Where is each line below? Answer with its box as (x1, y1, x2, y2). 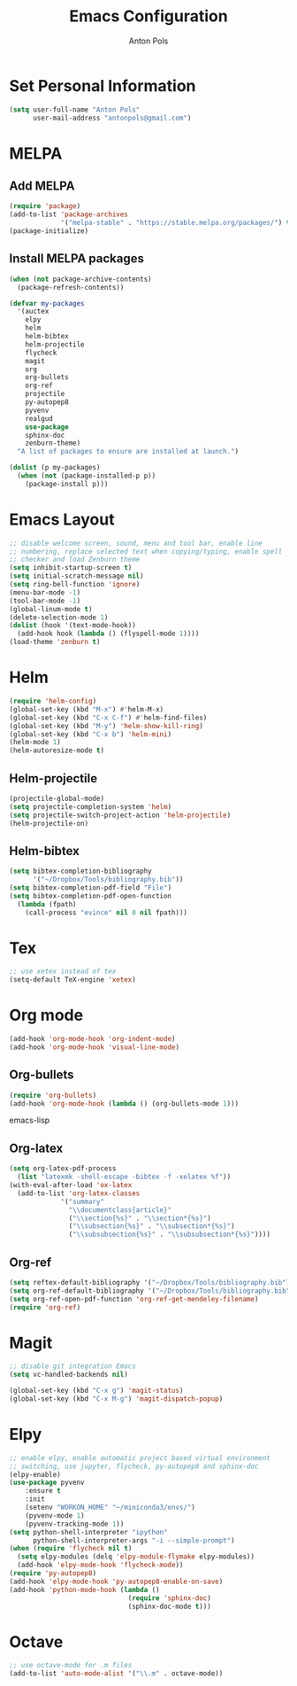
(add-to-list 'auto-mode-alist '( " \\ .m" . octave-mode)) (9, 1669, 224, 1678)
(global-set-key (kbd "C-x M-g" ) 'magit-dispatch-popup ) (9, 1395, 224, 1403)
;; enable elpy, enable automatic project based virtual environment (9, 1453, 271, 1463)
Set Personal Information (9, 75, 196, 96)
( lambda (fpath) (17, 899, 77, 909)
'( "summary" (60, 1197, 104, 1206)
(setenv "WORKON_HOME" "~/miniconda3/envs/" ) (25, 1503, 196, 1512)
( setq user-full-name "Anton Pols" (9, 105, 141, 114)
